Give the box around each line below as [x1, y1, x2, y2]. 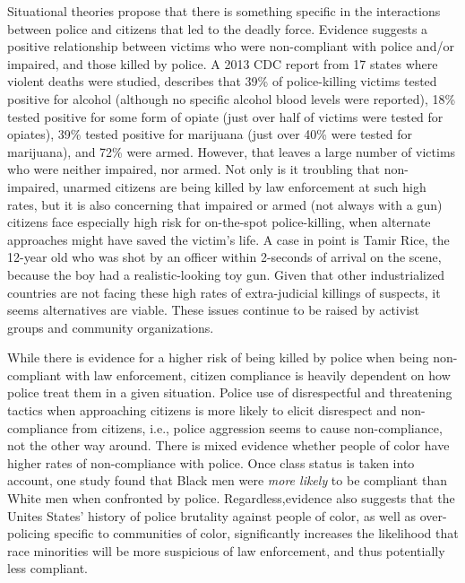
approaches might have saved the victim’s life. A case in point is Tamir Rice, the [7, 230, 450, 248]
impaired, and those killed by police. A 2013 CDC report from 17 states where [7, 54, 438, 73]
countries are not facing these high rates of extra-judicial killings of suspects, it [7, 283, 441, 301]
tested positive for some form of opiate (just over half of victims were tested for [7, 107, 443, 126]
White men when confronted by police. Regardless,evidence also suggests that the [7, 489, 455, 508]
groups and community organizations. [7, 318, 214, 336]
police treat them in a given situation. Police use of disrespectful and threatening [7, 383, 452, 402]
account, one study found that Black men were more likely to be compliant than [7, 471, 447, 490]
